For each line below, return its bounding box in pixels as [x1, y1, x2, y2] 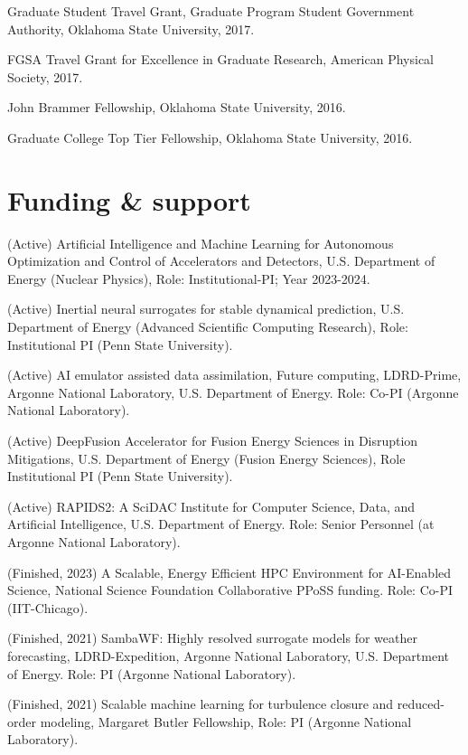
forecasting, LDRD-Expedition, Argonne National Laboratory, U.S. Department [7, 646, 449, 665]
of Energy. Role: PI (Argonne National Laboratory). [7, 664, 296, 683]
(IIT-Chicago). [7, 598, 89, 617]
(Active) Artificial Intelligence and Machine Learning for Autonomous [7, 233, 394, 252]
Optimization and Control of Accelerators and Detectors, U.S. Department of [7, 251, 435, 270]
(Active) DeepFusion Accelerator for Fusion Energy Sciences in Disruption [7, 431, 418, 450]
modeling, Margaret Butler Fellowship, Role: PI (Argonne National [40, 712, 412, 731]
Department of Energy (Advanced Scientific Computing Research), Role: [7, 317, 408, 336]
